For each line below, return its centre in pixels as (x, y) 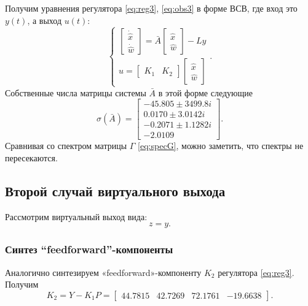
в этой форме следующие (205, 92)
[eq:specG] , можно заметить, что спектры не (221, 146)
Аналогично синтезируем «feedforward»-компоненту (103, 272)
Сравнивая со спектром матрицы (66, 146)
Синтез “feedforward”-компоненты (89, 249)
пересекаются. (31, 158)
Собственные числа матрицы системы (76, 92)
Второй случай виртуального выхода (115, 191)
